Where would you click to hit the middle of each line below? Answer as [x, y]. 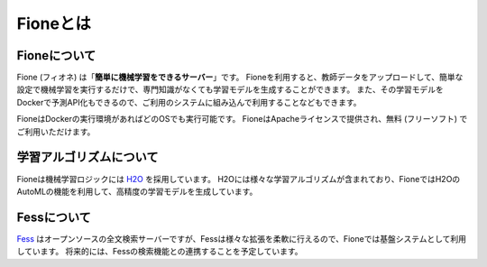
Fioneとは [54, 23]
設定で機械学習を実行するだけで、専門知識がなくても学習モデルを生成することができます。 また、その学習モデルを [230, 89]
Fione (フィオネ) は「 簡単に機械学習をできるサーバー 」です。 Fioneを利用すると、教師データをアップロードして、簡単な [240, 78]
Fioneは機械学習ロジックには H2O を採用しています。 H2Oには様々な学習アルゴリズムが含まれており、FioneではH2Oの [239, 179]
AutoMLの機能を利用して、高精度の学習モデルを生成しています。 [137, 191]
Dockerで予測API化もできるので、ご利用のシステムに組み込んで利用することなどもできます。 [189, 102]
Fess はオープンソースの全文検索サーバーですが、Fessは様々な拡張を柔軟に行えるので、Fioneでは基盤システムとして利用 [242, 238]
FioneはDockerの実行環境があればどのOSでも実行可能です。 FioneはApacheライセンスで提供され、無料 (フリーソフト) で [242, 119]
